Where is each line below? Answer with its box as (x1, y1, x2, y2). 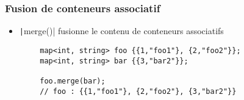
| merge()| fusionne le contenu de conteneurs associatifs (19, 24, 224, 37)
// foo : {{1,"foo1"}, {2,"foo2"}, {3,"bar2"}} (40, 87, 237, 96)
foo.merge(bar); (40, 76, 106, 85)
